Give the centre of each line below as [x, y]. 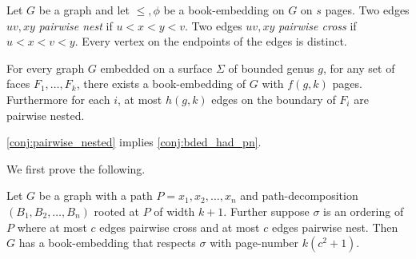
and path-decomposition [299, 195]
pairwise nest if [76, 25]
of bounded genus [271, 68]
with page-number [254, 243]
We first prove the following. [76, 168]
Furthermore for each [58, 99]
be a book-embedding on [224, 10]
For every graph [46, 68]
